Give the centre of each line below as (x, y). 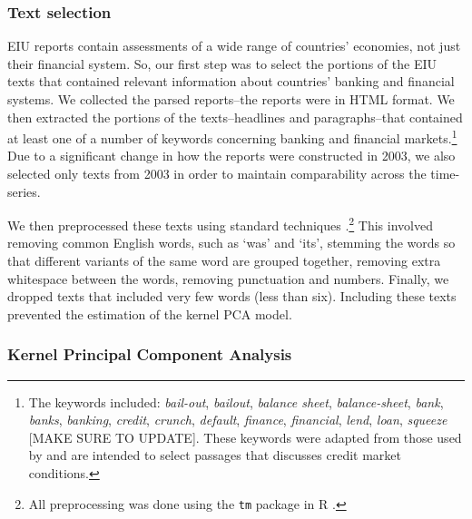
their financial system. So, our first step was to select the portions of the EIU (222, 63)
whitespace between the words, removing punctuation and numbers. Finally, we (228, 278)
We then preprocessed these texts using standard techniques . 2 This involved (220, 224)
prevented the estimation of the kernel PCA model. (150, 313)
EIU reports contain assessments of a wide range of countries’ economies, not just (234, 46)
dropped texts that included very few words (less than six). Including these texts (232, 296)
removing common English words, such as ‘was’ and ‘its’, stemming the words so (231, 243)
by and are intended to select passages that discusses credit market (215, 455)
